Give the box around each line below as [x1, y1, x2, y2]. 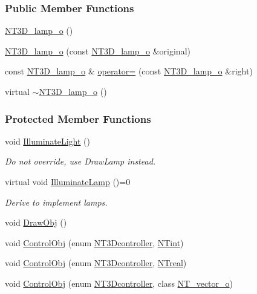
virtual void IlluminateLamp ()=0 [5, 175, 131, 188]
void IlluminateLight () [5, 134, 91, 147]
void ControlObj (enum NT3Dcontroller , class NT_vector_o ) [5, 276, 233, 289]
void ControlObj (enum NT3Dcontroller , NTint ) [5, 236, 184, 249]
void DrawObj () [5, 216, 67, 229]
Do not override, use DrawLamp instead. [5, 155, 156, 168]
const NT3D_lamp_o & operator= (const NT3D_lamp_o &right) [5, 65, 253, 77]
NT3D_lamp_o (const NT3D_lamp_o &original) [5, 44, 190, 57]
